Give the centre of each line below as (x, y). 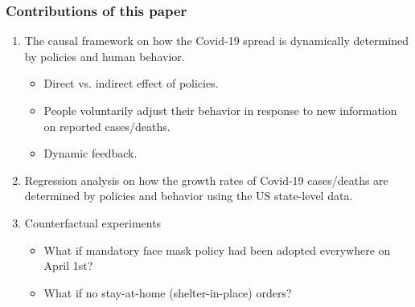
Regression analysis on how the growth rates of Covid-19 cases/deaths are (206, 180)
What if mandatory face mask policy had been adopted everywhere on (217, 250)
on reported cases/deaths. (107, 126)
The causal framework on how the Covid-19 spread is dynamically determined (216, 41)
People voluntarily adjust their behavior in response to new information (220, 110)
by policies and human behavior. (105, 56)
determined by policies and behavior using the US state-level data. (189, 196)
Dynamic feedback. (90, 153)
